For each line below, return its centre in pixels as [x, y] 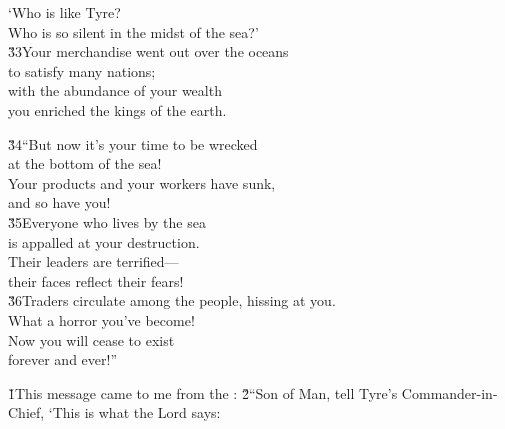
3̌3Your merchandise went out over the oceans [148, 51]
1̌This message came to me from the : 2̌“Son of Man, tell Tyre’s [203, 392]
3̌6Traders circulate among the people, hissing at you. [172, 300]
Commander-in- [449, 392]
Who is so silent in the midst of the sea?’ [133, 31]
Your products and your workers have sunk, [142, 182]
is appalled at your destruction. [104, 241]
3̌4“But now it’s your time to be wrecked [133, 143]
